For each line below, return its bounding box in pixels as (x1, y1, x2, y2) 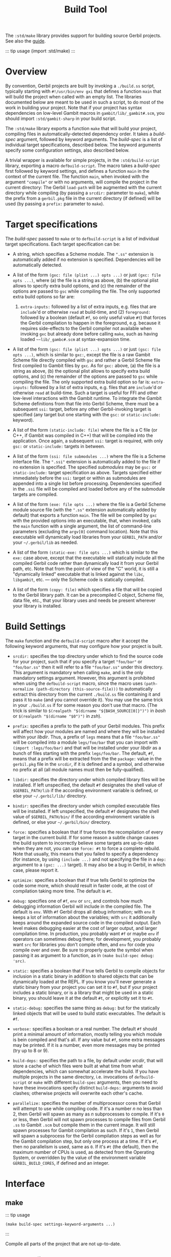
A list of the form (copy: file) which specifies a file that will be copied (12, 586, 162, 593)
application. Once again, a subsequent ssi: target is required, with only (12, 438, 163, 444)
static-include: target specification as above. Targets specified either (12, 470, 162, 476)
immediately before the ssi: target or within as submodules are (12, 475, 146, 481)
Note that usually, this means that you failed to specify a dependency (12, 851, 159, 857)
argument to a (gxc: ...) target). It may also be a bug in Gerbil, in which (12, 862, 166, 867)
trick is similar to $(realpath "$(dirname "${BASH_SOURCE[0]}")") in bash (12, 707, 166, 714)
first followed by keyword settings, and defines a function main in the (5, 168, 150, 174)
